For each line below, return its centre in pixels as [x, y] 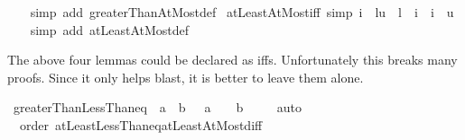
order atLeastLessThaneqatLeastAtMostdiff [141, 124]
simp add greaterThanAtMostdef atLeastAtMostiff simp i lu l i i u [242, 12]
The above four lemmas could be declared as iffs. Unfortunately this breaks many [232, 60]
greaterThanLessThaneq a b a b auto [157, 107]
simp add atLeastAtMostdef [110, 29]
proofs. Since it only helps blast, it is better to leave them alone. [186, 77]
